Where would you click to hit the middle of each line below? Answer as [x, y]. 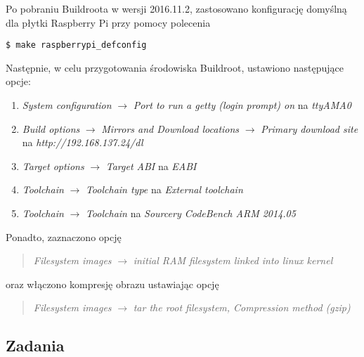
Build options [51, 128]
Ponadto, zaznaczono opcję [64, 236]
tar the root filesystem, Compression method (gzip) [242, 307]
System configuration [67, 105]
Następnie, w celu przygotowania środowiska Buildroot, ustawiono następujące [175, 67]
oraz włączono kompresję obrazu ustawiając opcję [112, 284]
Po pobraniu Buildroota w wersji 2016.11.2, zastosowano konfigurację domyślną [176, 8]
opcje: [18, 81]
